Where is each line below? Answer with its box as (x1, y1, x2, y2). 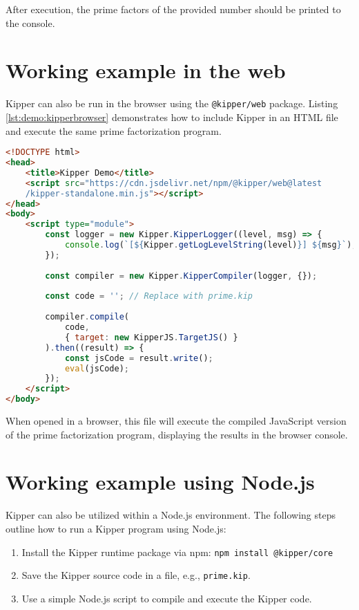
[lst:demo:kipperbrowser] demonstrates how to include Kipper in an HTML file (6, 109, 338, 124)
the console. (6, 15, 55, 30)
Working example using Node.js (6, 468, 315, 496)
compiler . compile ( (45, 312, 130, 322)
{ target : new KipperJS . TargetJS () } (64, 332, 238, 342)
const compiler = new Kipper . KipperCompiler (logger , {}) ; (45, 270, 318, 281)
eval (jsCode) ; (64, 363, 129, 373)
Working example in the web (6, 56, 286, 84)
